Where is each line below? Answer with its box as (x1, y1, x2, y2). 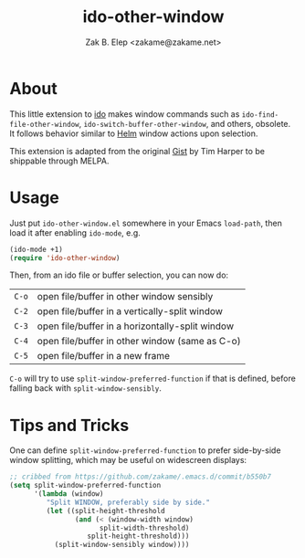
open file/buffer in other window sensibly (37, 290, 214, 303)
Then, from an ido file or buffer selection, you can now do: (9, 269, 229, 280)
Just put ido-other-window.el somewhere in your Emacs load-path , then (9, 217, 283, 228)
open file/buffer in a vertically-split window (37, 305, 224, 318)
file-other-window (9, 120, 79, 129)
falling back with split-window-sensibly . (9, 383, 163, 394)
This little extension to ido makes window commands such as (9, 108, 240, 120)
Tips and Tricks (9, 415, 130, 436)
